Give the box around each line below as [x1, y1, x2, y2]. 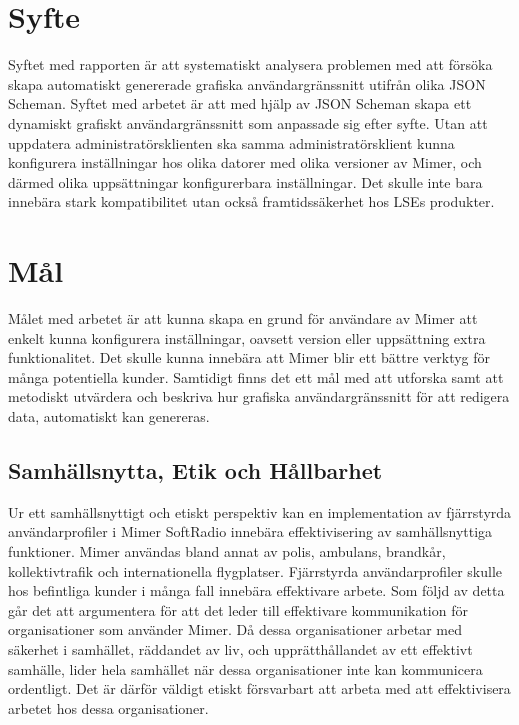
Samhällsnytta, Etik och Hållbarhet [8, 454, 383, 485]
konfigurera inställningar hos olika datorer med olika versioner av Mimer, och [8, 152, 482, 173]
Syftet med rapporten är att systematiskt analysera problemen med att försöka [8, 54, 493, 75]
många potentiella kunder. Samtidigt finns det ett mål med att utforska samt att [8, 366, 504, 387]
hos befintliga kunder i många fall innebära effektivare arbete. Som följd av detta [8, 580, 505, 601]
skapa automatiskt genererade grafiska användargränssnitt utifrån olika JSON [8, 73, 486, 94]
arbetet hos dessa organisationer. [8, 697, 209, 718]
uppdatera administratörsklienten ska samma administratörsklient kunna [8, 132, 455, 153]
